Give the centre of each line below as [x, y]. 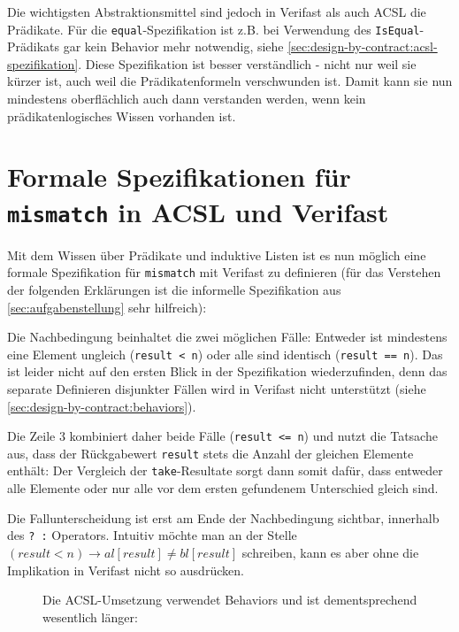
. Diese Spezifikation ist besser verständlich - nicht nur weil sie [247, 63]
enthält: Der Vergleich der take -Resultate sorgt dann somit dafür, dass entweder [225, 470]
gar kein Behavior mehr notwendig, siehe [173, 46]
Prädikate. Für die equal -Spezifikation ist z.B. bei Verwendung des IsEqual [214, 29]
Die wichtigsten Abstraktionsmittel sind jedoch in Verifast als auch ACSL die [217, 12]
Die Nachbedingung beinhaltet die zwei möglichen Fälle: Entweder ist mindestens [227, 337]
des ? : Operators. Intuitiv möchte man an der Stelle [152, 535]
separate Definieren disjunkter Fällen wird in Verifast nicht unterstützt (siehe [217, 388]
